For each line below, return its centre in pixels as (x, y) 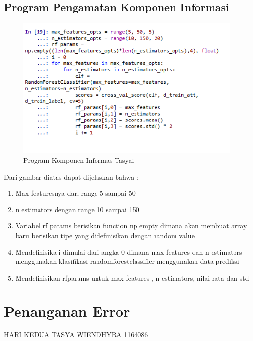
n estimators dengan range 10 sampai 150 (77, 209)
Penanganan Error (67, 311)
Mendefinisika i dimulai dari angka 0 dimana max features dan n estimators (129, 251)
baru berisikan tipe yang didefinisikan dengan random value (105, 235)
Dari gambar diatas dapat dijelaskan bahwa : (71, 176)
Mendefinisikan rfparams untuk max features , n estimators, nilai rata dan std (132, 277)
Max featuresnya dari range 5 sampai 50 (75, 193)
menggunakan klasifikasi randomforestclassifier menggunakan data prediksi (127, 261)
